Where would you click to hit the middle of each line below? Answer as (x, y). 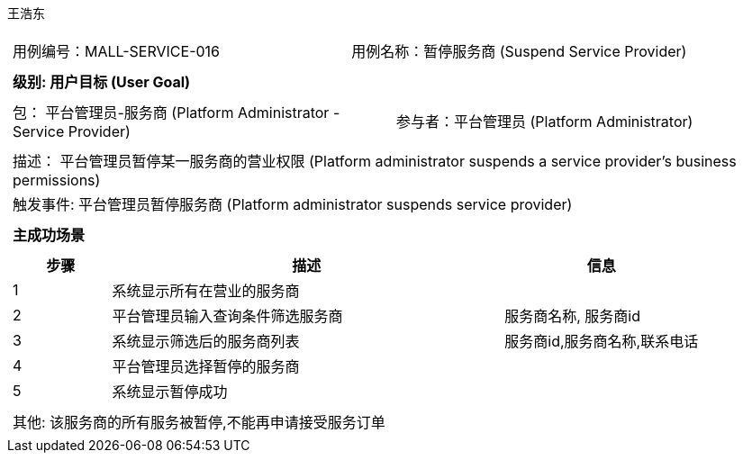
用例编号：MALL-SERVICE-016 (117, 51)
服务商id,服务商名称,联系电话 (602, 341)
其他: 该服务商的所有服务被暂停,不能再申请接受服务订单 (199, 422)
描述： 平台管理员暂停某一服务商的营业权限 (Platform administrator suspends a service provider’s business (375, 161)
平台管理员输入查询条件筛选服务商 (227, 316)
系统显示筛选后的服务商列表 (206, 341)
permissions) (57, 180)
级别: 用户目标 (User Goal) (102, 82)
